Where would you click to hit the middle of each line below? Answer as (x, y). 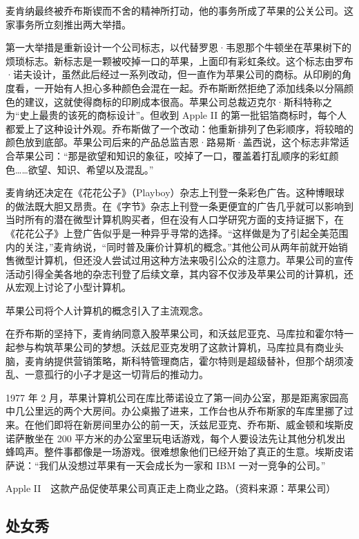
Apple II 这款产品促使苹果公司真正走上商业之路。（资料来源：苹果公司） (171, 488)
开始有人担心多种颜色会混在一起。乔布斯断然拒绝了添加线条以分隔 (194, 87)
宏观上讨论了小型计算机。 (73, 287)
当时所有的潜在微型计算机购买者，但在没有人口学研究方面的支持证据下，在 (175, 219)
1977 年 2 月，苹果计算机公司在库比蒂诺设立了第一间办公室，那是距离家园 (172, 397)
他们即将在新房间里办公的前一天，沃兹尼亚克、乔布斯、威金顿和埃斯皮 (194, 425)
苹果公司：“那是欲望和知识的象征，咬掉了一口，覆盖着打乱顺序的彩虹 (172, 155)
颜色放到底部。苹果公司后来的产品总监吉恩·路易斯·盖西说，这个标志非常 (173, 142)
